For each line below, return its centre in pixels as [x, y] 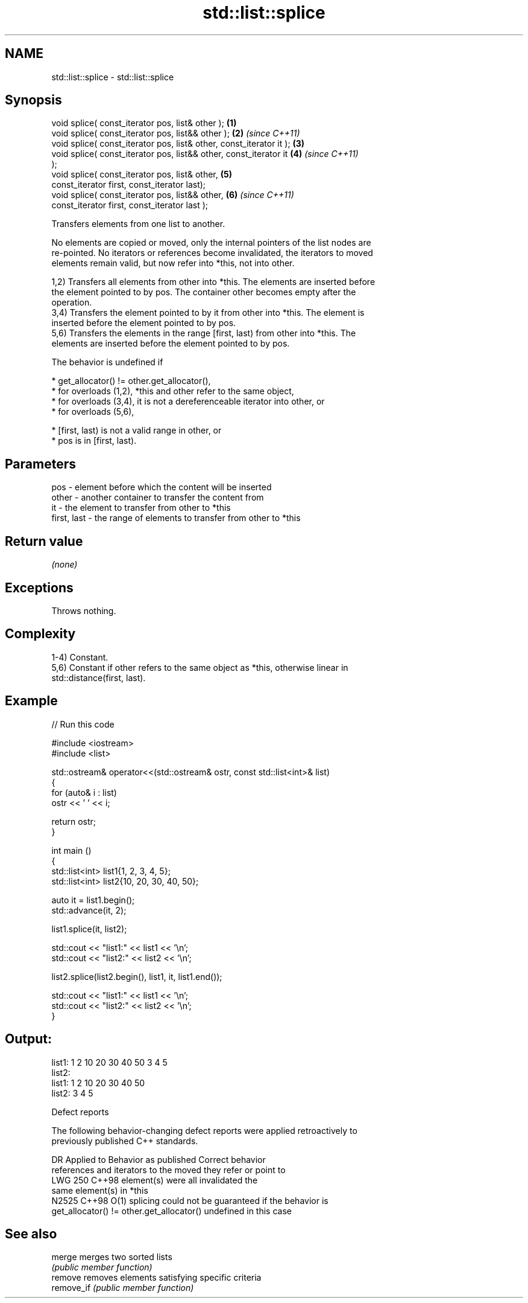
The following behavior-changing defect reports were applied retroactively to [204, 1130]
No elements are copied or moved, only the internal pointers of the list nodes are [211, 243]
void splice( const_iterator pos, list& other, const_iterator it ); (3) [178, 144]
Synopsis [33, 100]
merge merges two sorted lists [112, 1257]
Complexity [40, 634]
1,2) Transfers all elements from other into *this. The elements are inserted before [213, 282]
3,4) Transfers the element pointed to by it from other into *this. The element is [208, 313]
